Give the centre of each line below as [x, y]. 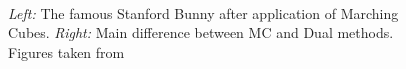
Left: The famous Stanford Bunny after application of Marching [203, 12]
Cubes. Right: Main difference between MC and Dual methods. [201, 32]
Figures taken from [66, 51]
